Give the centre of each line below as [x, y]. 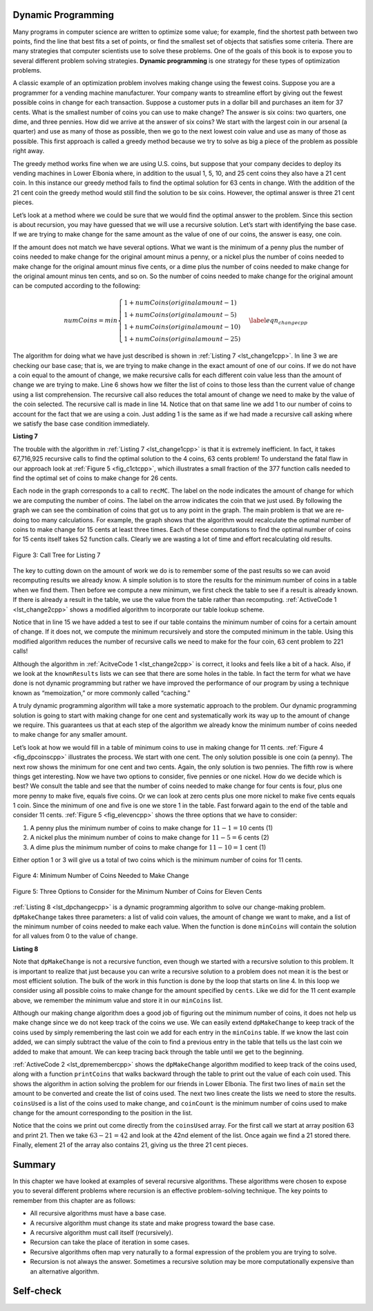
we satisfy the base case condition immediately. [81, 423]
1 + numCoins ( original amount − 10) [182, 327]
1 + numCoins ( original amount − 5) [181, 315]
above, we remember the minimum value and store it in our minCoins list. [118, 1000]
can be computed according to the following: [77, 286]
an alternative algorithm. [65, 1271]
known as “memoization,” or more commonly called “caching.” [102, 693]
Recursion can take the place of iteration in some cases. [110, 1243]
